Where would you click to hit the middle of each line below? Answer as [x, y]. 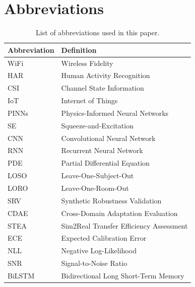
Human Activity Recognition [106, 75]
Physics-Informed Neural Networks [115, 113]
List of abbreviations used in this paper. [98, 32]
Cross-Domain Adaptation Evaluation [119, 213]
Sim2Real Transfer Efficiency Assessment [124, 225]
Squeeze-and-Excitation [97, 125]
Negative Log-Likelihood [99, 250]
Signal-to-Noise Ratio [94, 263]
